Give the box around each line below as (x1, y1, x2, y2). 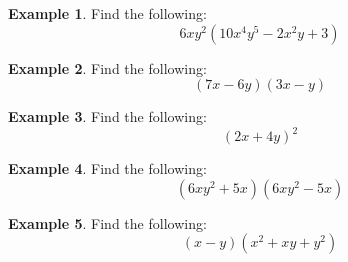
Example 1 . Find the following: (8, 3, 207, 23)
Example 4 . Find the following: (8, 158, 207, 179)
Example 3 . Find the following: (8, 106, 207, 127)
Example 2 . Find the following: (8, 57, 207, 78)
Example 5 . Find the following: (8, 212, 207, 233)
